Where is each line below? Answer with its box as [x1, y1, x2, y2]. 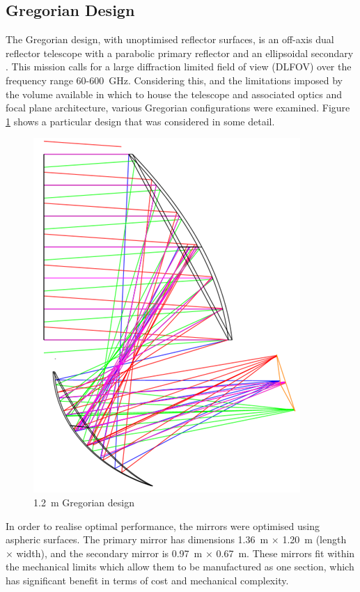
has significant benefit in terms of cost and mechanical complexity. [6, 572, 289, 587]
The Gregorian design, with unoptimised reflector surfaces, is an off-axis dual [6, 32, 334, 47]
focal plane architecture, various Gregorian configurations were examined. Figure [6, 100, 350, 115]
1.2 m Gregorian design [33, 494, 134, 509]
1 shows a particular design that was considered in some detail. [6, 114, 275, 128]
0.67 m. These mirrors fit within [216, 545, 355, 560]
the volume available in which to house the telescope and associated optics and [6, 86, 342, 101]
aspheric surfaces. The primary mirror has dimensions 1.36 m [6, 532, 269, 547]
